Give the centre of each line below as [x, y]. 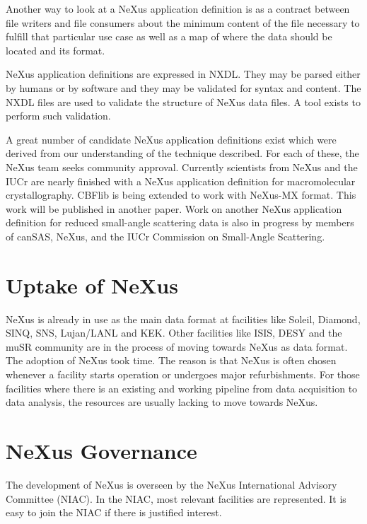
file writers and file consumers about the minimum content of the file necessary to [183, 22]
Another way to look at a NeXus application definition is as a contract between [178, 8]
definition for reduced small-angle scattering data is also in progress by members [180, 222]
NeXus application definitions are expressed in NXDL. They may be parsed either [183, 74]
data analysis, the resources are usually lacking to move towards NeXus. [162, 402]
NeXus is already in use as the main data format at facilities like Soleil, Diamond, [183, 319]
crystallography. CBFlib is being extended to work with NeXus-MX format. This [181, 195]
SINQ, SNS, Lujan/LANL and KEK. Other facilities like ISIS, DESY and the [174, 333]
